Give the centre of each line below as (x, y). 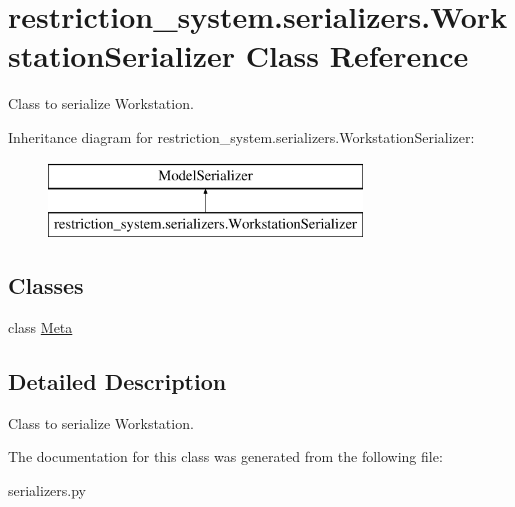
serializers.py (47, 489)
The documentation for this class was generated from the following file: (225, 456)
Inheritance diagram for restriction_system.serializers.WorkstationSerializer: (241, 136)
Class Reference (357, 55)
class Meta (40, 326)
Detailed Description (117, 380)
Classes (46, 285)
